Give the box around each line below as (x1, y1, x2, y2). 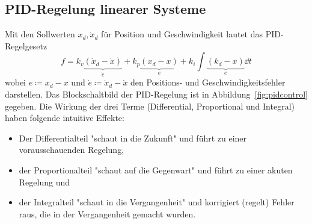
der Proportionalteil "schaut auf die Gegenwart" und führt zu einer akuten (19, 163, 293, 176)
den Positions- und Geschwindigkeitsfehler (130, 76, 286, 89)
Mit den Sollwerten (5, 28, 75, 40)
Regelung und (19, 175, 70, 188)
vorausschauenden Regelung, (19, 143, 124, 156)
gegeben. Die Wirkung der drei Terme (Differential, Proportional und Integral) (5, 99, 295, 112)
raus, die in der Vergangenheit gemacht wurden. (19, 207, 196, 220)
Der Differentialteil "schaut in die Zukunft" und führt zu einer (19, 131, 247, 144)
